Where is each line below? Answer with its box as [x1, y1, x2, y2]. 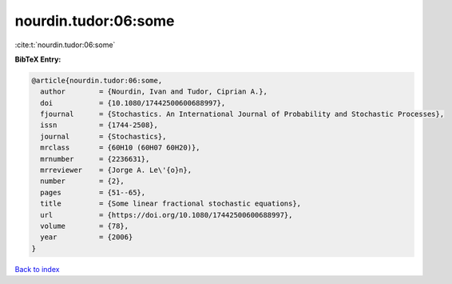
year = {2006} [40, 233, 133, 242]
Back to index [14, 264, 60, 274]
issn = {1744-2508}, [40, 121, 159, 130]
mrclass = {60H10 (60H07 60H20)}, [40, 143, 200, 152]
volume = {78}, [40, 222, 129, 230]
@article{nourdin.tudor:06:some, [31, 76, 163, 85]
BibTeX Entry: [14, 54, 61, 64]
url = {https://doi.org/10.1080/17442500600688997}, [40, 210, 293, 219]
